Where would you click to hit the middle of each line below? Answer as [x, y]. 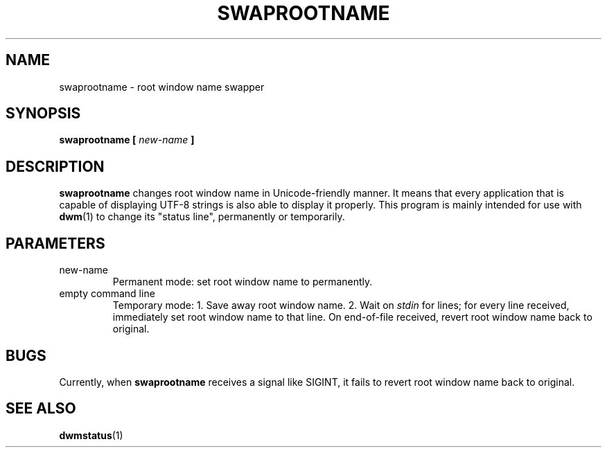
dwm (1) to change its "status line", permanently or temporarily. [202, 217]
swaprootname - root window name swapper [162, 87]
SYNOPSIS [43, 114]
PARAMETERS [55, 243]
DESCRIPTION [55, 166]
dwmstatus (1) [91, 435]
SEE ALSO [41, 409]
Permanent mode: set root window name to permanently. [243, 282]
